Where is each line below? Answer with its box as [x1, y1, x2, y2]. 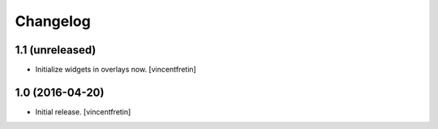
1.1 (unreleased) [15, 43, 97, 57]
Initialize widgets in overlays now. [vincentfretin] [35, 65, 196, 75]
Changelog [15, 12, 91, 30]
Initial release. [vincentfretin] [35, 106, 131, 117]
